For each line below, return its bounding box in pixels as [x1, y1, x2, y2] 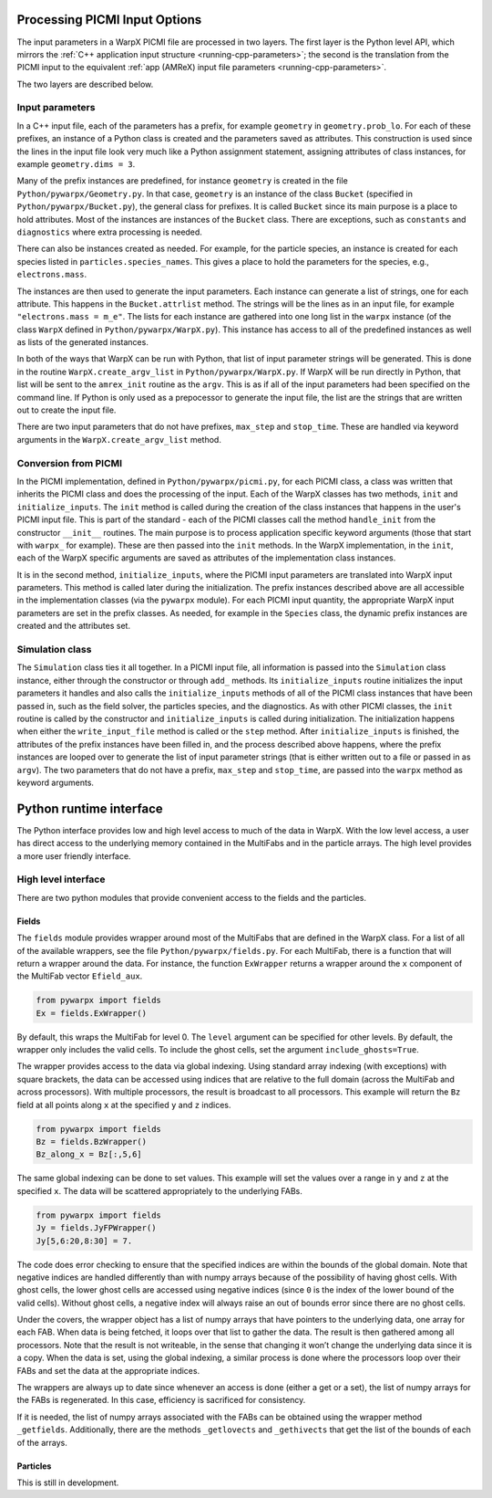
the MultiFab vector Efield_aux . [16, 970, 143, 981]
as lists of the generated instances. [16, 337, 149, 348]
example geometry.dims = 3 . [16, 159, 136, 169]
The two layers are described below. [16, 79, 154, 89]
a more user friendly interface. [16, 850, 131, 862]
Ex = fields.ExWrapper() [36, 1008, 148, 1018]
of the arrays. [16, 1437, 68, 1448]
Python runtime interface [16, 801, 163, 816]
